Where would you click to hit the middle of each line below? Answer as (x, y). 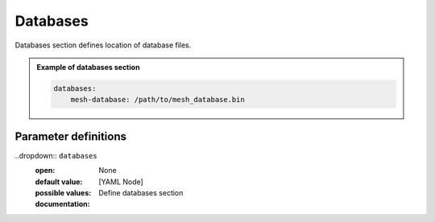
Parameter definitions (71, 136)
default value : (59, 182)
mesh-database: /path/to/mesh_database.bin (157, 100)
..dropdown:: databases (56, 155)
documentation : (62, 204)
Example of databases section (88, 67)
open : (45, 171)
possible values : (63, 192)
